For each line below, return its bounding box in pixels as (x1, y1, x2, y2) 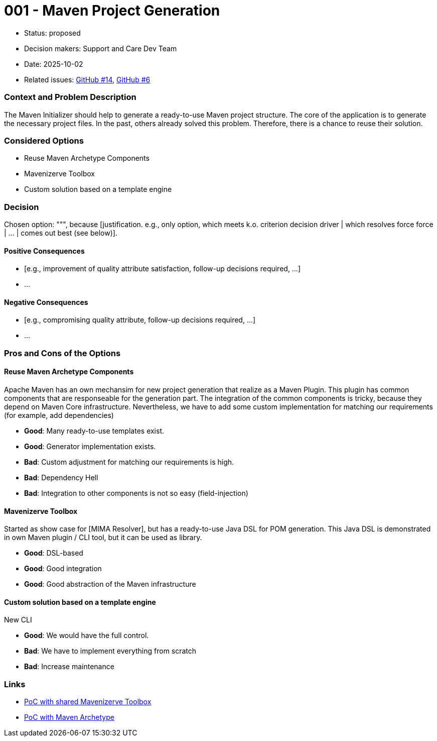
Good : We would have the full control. (24, 631, 149, 640)
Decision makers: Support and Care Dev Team (24, 44, 177, 53)
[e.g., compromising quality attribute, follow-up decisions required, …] (24, 315, 256, 325)
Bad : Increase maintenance (24, 662, 114, 671)
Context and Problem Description (4, 92, 136, 102)
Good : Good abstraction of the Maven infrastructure (24, 580, 196, 589)
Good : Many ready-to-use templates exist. (24, 427, 165, 436)
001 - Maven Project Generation (4, 2, 220, 19)
